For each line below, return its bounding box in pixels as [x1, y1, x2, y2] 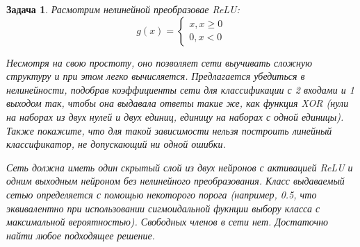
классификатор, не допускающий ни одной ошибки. [6, 137, 226, 151]
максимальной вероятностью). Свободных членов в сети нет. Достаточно [6, 214, 329, 229]
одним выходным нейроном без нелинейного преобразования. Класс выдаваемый [6, 173, 345, 188]
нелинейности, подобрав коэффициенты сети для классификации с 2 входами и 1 [6, 82, 354, 96]
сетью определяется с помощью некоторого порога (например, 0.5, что [6, 187, 317, 201]
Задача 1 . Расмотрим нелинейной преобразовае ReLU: [6, 2, 240, 16]
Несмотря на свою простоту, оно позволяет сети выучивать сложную [6, 55, 313, 69]
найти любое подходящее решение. [6, 228, 155, 242]
